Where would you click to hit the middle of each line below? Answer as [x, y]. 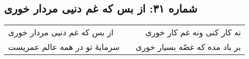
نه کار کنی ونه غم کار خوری [193, 32]
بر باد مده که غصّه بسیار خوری [188, 47]
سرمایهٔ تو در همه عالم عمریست [64, 47]
